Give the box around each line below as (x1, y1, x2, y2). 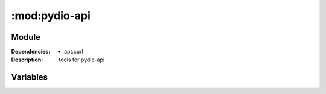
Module (11, 32, 40, 42)
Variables (11, 72, 48, 83)
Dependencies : (11, 48, 51, 55)
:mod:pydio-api (11, 9, 91, 22)
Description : (11, 56, 43, 63)
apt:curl (64, 48, 84, 55)
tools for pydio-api (59, 56, 105, 63)
